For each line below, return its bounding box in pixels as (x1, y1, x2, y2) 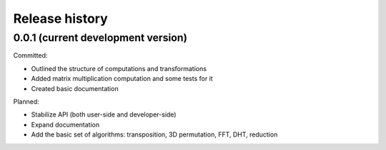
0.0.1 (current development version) (13, 31, 187, 44)
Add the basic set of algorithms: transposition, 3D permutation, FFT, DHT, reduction (31, 130, 278, 139)
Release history (13, 11, 109, 26)
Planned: (13, 97, 39, 106)
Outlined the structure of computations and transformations (31, 64, 207, 73)
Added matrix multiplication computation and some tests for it (31, 75, 214, 83)
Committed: (13, 51, 48, 60)
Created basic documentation (31, 84, 119, 92)
